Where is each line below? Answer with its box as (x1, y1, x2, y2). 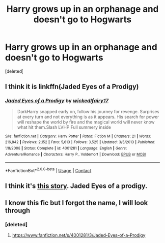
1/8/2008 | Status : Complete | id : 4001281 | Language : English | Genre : (5, 146, 127, 151)
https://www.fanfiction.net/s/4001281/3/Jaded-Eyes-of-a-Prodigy (12, 232, 146, 238)
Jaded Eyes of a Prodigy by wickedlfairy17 (5, 97, 109, 104)
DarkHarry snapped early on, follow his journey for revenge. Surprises (17, 108, 160, 114)
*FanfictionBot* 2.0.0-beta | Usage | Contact (5, 167, 92, 173)
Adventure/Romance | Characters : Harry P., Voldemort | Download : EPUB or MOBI (5, 152, 146, 157)
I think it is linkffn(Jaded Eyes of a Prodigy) (5, 83, 139, 91)
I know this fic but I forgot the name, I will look (5, 198, 148, 207)
